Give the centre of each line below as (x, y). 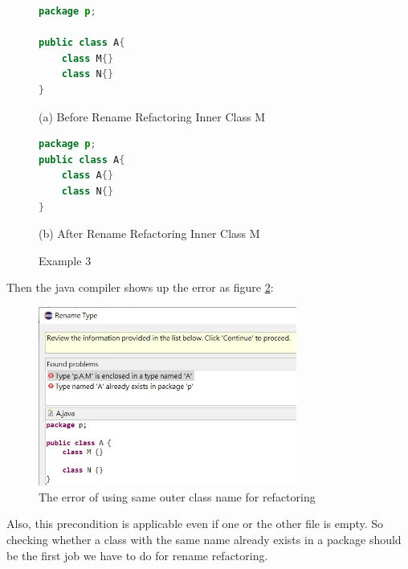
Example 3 (65, 260)
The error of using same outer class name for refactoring (177, 496)
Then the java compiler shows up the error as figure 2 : (140, 287)
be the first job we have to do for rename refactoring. (137, 555)
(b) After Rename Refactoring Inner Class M (149, 233)
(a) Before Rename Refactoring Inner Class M (152, 116)
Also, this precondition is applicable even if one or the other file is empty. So (195, 524)
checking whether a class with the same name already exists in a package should (204, 539)
